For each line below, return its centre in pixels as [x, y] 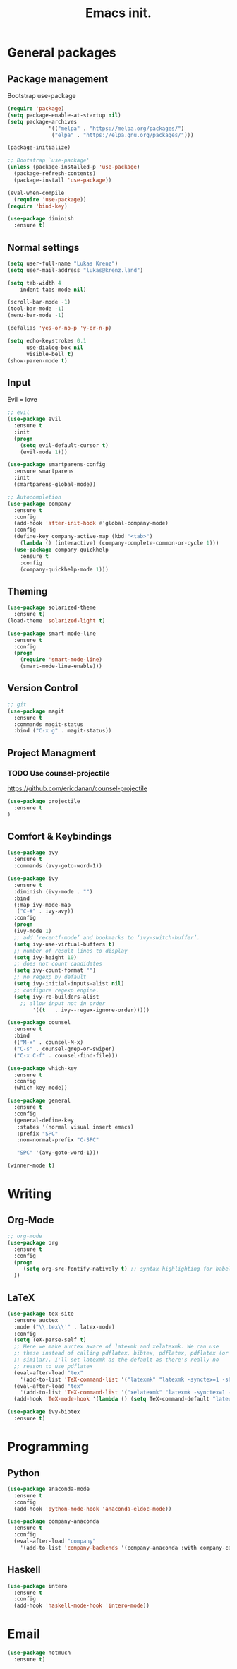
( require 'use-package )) [50, 199]
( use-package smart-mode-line [52, 634]
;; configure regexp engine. [56, 990]
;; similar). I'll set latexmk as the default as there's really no [116, 1360]
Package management [57, 79]
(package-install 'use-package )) [63, 180]
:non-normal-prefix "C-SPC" [58, 1140]
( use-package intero [38, 1586]
